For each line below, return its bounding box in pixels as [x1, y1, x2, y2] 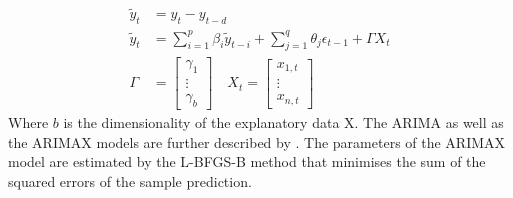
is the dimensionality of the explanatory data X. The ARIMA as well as [63, 112, 504, 133]
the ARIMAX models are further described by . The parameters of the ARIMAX [8, 131, 506, 152]
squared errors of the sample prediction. [8, 170, 252, 191]
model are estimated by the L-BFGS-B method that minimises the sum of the [8, 151, 486, 172]
